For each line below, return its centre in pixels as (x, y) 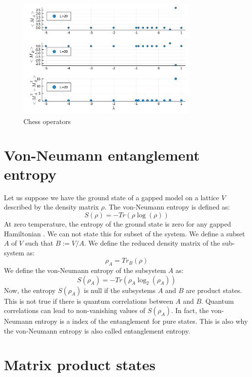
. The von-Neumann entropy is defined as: (167, 207)
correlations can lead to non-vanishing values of (75, 310)
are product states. (214, 290)
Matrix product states (80, 364)
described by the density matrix (51, 207)
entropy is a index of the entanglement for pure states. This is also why (141, 321)
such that (39, 243)
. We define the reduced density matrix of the (152, 243)
